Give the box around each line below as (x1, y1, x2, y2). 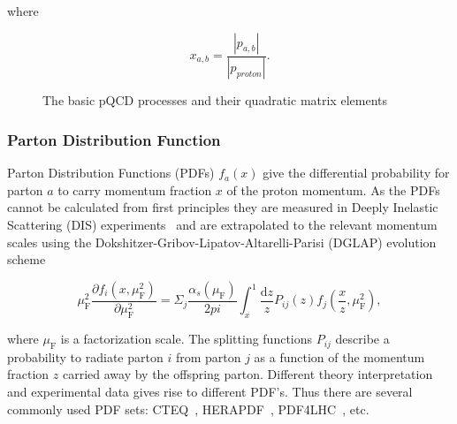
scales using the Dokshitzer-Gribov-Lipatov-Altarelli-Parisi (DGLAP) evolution (7, 232, 437, 251)
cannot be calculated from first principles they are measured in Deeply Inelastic (7, 198, 438, 216)
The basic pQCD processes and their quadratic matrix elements (42, 91, 387, 110)
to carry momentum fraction (57, 180, 212, 199)
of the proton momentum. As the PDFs (226, 180, 440, 199)
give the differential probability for (263, 163, 450, 182)
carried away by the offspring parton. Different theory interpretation (62, 365, 433, 383)
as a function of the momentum (254, 347, 425, 366)
